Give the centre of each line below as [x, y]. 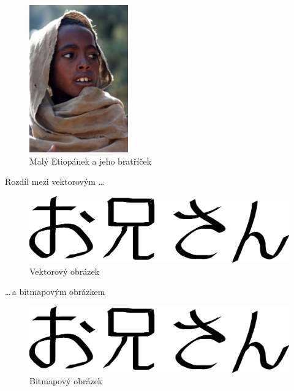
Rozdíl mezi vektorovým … [55, 181]
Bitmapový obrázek [66, 381]
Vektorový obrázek [65, 271]
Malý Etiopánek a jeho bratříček [91, 161]
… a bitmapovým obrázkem [55, 292]
